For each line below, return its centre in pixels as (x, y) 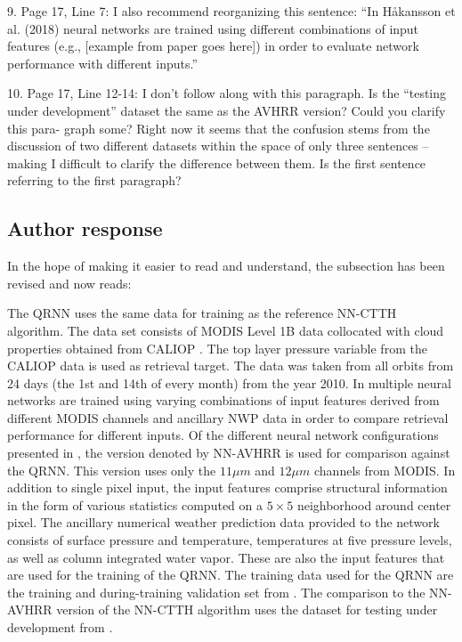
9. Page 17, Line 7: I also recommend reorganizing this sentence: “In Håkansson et (231, 11)
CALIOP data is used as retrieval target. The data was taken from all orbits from (231, 366)
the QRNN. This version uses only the (112, 470)
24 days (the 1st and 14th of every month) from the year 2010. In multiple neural (229, 382)
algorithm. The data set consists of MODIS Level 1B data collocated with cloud (226, 330)
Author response (85, 228)
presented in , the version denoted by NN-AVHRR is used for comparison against (229, 453)
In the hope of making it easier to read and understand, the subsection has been (226, 266)
